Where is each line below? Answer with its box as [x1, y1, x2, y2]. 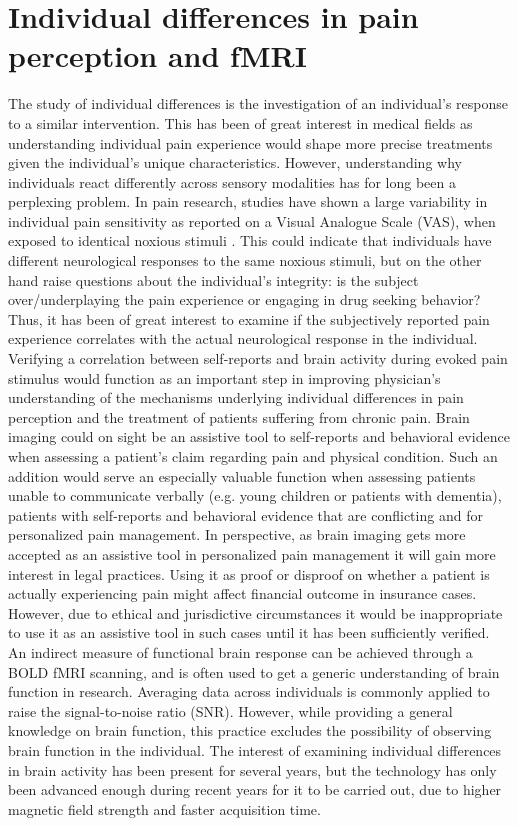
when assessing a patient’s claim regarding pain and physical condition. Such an [8, 446, 498, 466]
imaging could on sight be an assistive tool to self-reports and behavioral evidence [8, 426, 510, 447]
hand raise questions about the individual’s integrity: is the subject [8, 269, 419, 290]
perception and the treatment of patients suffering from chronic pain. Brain [8, 406, 470, 427]
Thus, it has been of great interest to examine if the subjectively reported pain [8, 308, 490, 329]
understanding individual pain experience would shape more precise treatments [8, 132, 493, 153]
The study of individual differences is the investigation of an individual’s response [8, 93, 508, 114]
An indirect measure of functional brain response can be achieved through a [8, 641, 473, 662]
